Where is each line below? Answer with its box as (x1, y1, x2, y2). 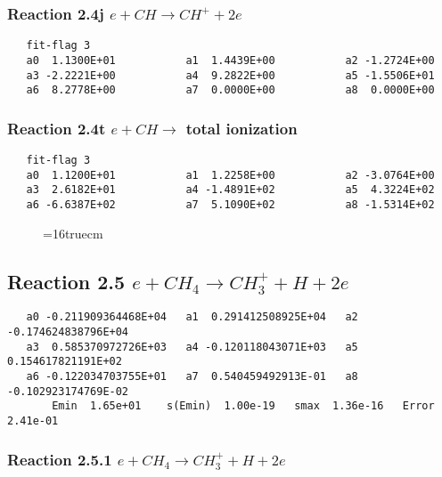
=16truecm (43, 223, 103, 242)
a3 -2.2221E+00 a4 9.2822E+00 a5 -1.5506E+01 (26, 69, 435, 82)
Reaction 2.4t (7, 117, 106, 139)
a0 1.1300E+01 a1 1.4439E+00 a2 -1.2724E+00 (26, 53, 435, 67)
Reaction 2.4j (7, 2, 104, 24)
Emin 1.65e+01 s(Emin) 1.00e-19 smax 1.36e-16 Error (52, 400, 435, 413)
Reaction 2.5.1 (7, 448, 112, 470)
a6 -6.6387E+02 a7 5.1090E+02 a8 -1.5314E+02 (26, 198, 435, 212)
